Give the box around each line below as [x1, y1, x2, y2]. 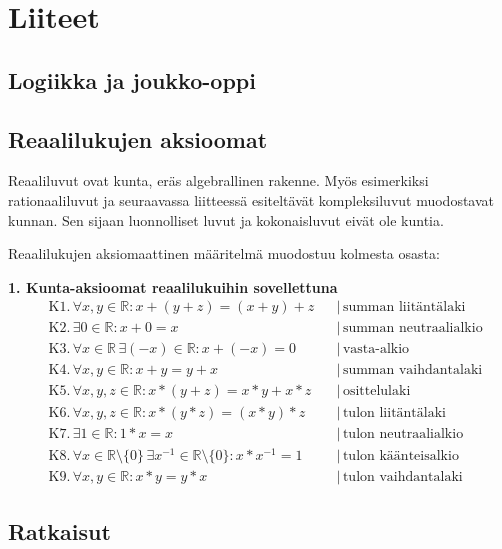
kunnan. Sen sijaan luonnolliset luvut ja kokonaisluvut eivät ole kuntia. [8, 209, 444, 230]
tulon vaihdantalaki [342, 469, 463, 484]
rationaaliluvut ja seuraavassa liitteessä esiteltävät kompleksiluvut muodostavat [8, 189, 495, 210]
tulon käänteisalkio [342, 448, 459, 463]
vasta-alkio [342, 342, 410, 357]
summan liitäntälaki [342, 300, 466, 315]
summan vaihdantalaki [342, 363, 483, 378]
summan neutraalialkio [342, 321, 483, 336]
